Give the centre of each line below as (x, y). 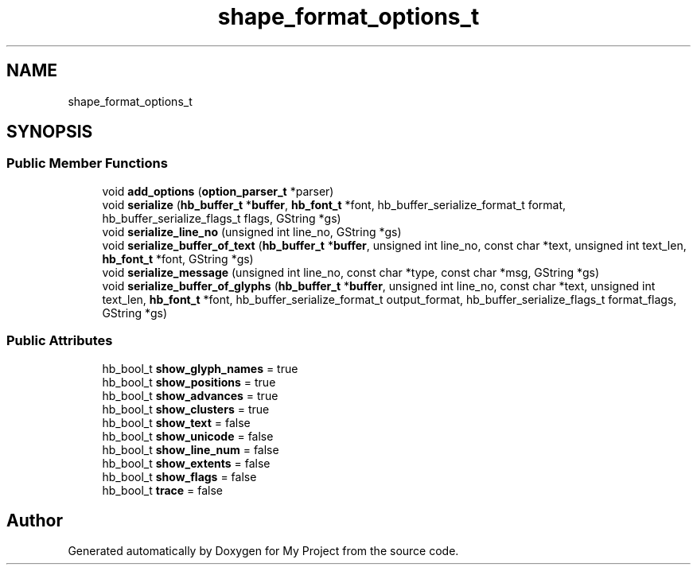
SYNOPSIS (50, 132)
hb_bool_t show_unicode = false (188, 436)
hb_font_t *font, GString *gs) (178, 258)
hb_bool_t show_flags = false (179, 476)
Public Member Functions (87, 163)
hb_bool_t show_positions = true (189, 382)
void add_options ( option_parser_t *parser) (218, 191)
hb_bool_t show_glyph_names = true (200, 368)
